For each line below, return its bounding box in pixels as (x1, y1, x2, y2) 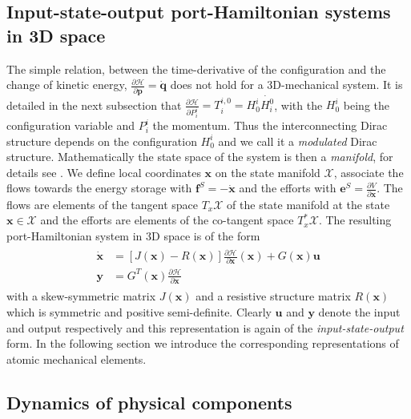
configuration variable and (6, 117, 135, 134)
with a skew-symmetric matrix (6, 288, 156, 304)
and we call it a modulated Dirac (218, 132, 377, 149)
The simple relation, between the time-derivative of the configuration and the (6, 60, 386, 77)
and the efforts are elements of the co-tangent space (40, 212, 294, 228)
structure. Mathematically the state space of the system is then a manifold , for (6, 148, 393, 165)
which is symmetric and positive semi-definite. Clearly (6, 303, 272, 320)
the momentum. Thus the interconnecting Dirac (152, 117, 388, 134)
